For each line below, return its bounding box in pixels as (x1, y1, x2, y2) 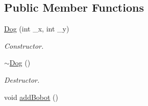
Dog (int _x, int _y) (4, 23, 69, 34)
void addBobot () (4, 91, 59, 102)
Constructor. (4, 40, 44, 51)
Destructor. (4, 74, 40, 85)
